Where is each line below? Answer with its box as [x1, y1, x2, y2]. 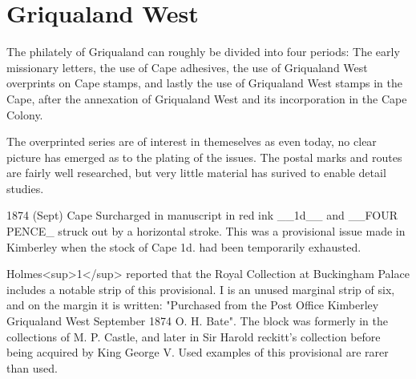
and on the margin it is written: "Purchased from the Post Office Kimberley [6, 296, 379, 313]
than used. [6, 359, 58, 376]
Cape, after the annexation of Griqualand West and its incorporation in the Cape [6, 90, 407, 107]
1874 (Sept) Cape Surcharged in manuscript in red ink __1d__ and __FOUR [6, 207, 398, 224]
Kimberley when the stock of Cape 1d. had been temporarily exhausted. [6, 238, 361, 255]
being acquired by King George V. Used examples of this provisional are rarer [6, 344, 389, 361]
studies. [6, 179, 44, 196]
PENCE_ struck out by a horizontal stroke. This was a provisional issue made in [6, 223, 406, 240]
